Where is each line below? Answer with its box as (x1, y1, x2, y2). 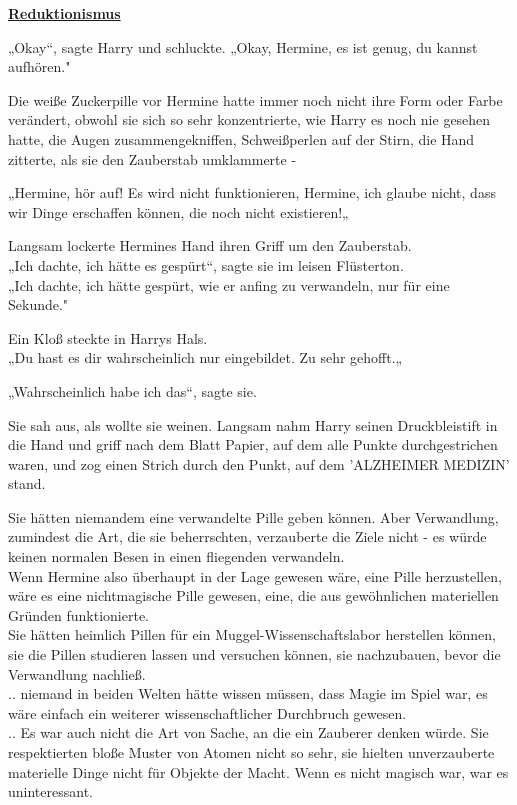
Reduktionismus (8, 3, 121, 23)
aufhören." (8, 56, 71, 77)
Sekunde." (8, 294, 69, 315)
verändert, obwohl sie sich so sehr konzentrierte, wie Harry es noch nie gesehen (8, 109, 491, 130)
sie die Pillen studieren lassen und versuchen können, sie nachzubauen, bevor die (8, 644, 501, 665)
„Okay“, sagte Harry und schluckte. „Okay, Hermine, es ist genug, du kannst (8, 36, 478, 57)
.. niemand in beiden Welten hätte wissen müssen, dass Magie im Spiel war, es (8, 683, 488, 704)
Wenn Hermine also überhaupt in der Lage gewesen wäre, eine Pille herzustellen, (8, 565, 502, 586)
